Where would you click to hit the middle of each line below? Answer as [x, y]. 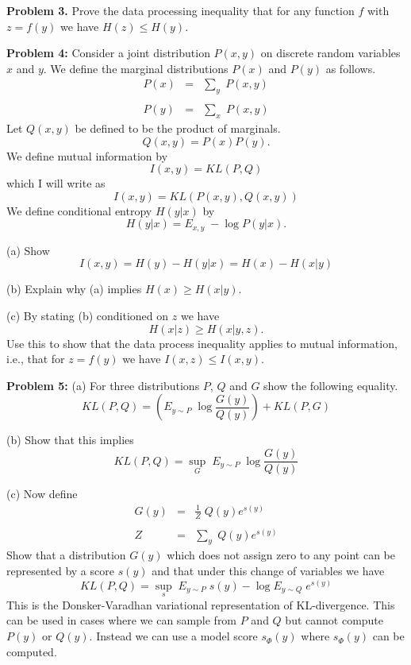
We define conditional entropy [79, 210]
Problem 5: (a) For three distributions [103, 385]
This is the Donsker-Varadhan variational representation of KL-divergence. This [201, 604]
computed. [32, 651]
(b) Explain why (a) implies [74, 289]
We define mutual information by [87, 155]
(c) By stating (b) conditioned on [88, 316]
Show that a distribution [66, 555]
